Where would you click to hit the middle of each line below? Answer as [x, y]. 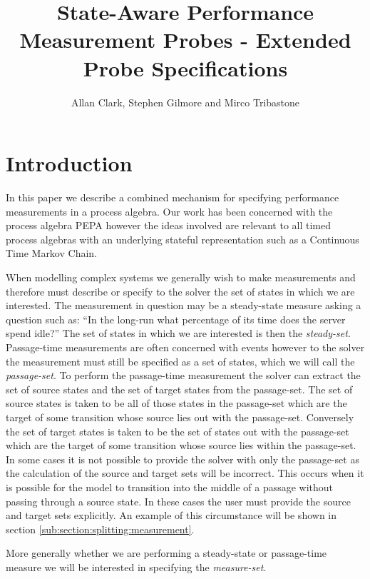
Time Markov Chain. [51, 253]
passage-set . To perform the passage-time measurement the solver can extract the [183, 375]
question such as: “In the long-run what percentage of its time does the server [176, 319]
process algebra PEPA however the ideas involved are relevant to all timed [169, 225]
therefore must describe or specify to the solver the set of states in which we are [180, 291]
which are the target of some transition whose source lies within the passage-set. [181, 445]
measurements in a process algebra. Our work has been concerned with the [169, 211]
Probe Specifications [185, 67]
